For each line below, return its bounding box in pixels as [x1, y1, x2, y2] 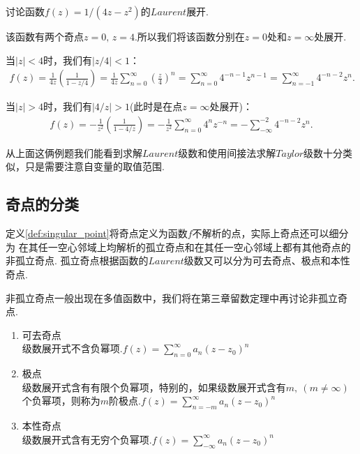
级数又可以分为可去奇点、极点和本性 [183, 253, 350, 268]
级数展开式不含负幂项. [22, 341, 123, 356]
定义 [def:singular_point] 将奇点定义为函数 [6, 226, 188, 241]
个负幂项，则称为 [22, 393, 100, 408]
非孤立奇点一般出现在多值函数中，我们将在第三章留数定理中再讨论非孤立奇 [6, 290, 347, 305]
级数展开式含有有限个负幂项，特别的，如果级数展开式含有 [22, 379, 286, 394]
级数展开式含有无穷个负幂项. [22, 432, 152, 446]
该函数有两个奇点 [6, 29, 84, 43]
